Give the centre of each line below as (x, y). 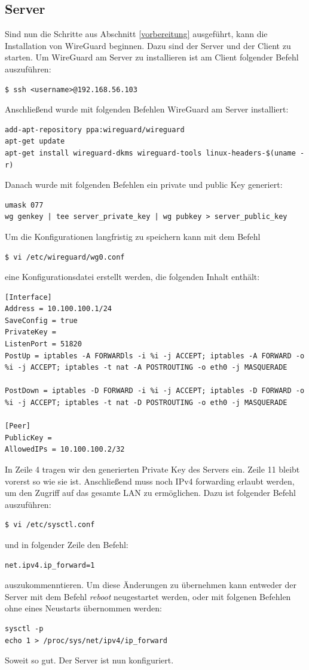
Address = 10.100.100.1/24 (58, 309)
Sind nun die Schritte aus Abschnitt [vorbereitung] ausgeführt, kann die (136, 34)
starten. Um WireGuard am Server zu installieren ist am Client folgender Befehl (152, 57)
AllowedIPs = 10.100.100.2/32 (65, 450)
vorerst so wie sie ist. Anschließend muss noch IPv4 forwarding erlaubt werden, (150, 481)
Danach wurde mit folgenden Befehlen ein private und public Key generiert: (144, 185)
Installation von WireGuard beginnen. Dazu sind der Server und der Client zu (148, 45)
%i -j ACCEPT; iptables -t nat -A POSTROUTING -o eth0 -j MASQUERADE (146, 368)
